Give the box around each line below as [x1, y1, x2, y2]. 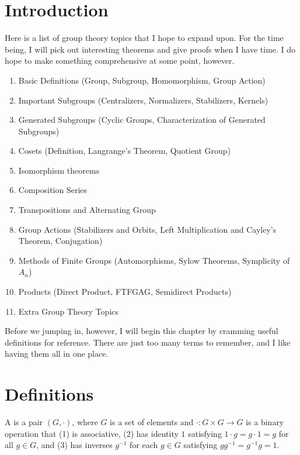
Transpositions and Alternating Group [18, 204, 156, 216]
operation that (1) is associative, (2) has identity [5, 427, 179, 439]
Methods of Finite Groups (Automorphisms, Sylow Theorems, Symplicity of [18, 254, 290, 266]
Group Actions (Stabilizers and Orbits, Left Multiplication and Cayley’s [18, 223, 277, 235]
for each [130, 439, 158, 451]
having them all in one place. [5, 347, 109, 360]
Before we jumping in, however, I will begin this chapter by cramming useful [5, 325, 278, 337]
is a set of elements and [110, 416, 194, 428]
